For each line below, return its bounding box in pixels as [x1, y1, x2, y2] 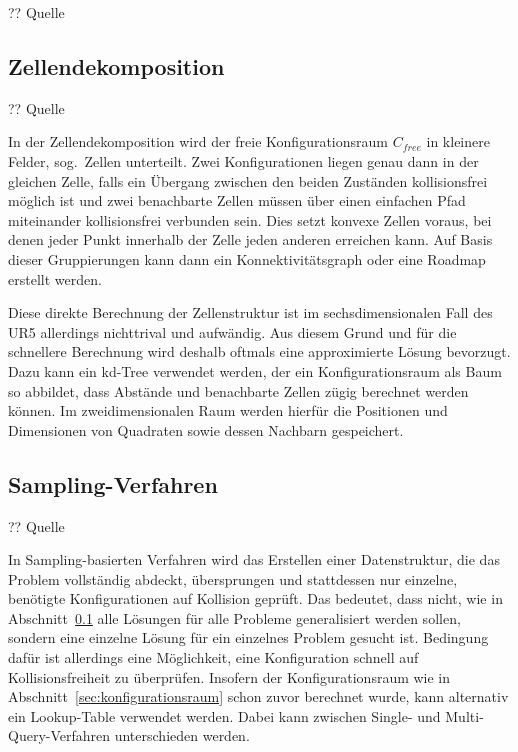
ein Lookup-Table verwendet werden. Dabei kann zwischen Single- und [8, 705, 441, 726]
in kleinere [426, 131, 490, 152]
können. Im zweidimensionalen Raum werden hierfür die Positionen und [8, 400, 448, 421]
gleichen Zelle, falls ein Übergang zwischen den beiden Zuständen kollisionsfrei [8, 170, 488, 191]
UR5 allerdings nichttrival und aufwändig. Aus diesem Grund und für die [8, 321, 457, 342]
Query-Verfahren [8, 725, 111, 746]
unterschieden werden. [114, 725, 250, 746]
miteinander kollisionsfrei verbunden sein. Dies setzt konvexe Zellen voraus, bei [8, 209, 492, 230]
